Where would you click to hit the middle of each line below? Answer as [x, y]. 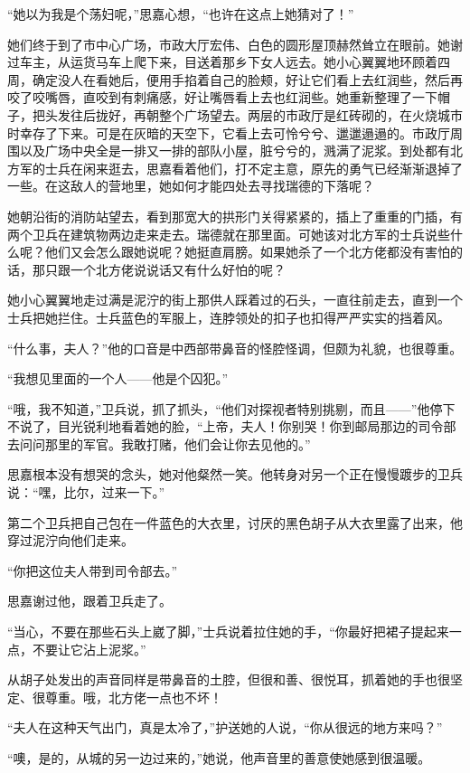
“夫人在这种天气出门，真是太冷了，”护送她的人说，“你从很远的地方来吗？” [225, 727]
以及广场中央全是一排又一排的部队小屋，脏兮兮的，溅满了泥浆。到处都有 [235, 151]
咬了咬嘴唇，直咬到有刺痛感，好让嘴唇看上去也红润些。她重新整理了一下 [222, 97]
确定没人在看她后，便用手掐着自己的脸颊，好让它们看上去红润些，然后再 [247, 79]
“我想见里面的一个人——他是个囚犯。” [118, 378]
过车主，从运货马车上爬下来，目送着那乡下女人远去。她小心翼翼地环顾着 [222, 62]
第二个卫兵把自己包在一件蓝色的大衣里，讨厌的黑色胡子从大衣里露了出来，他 [235, 522]
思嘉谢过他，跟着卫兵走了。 [89, 601]
